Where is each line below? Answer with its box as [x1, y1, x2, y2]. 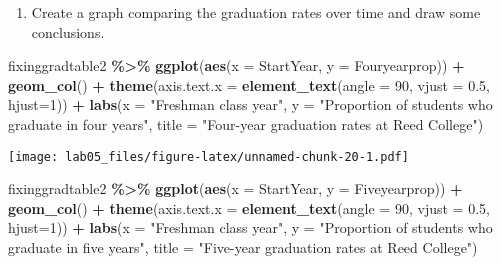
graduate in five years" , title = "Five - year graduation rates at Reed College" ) [8, 237, 478, 257]
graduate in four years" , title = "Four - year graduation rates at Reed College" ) [8, 113, 484, 134]
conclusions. [31, 21, 105, 42]
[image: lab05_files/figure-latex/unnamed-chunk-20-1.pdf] [8, 149, 409, 164]
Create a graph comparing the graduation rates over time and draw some [31, 2, 481, 22]
